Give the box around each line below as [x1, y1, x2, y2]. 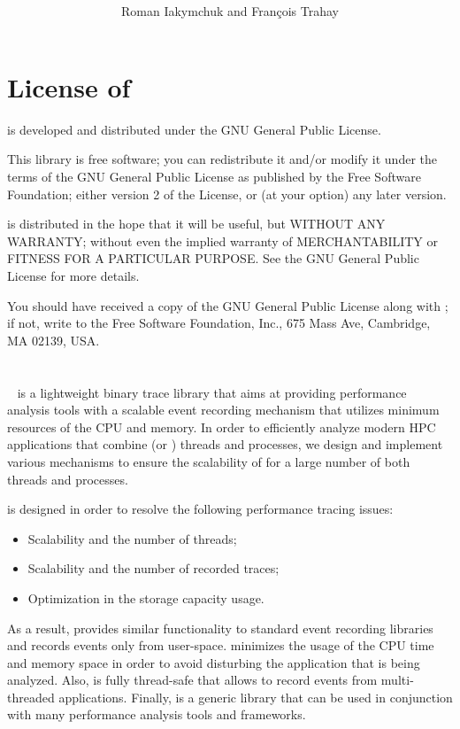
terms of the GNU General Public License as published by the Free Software [7, 167, 421, 186]
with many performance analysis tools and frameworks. [7, 705, 306, 724]
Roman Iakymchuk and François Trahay [121, 2, 339, 20]
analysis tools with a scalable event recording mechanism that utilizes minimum [7, 400, 440, 419]
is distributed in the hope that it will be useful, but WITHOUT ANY [7, 214, 386, 233]
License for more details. [7, 267, 140, 284]
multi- [380, 671, 414, 689]
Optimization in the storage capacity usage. [27, 588, 264, 607]
